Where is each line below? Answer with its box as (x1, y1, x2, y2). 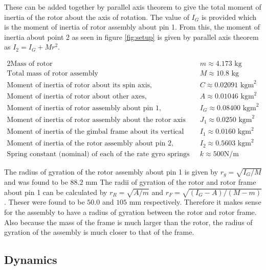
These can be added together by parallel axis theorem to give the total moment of (4, 2, 261, 12)
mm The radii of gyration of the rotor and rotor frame (85, 177, 256, 187)
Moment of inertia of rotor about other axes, (7, 93, 147, 101)
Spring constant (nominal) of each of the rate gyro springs (7, 150, 190, 158)
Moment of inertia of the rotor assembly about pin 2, (7, 140, 173, 148)
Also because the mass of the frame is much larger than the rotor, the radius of (4, 216, 253, 227)
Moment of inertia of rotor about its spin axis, (7, 81, 152, 89)
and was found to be (4, 177, 68, 187)
